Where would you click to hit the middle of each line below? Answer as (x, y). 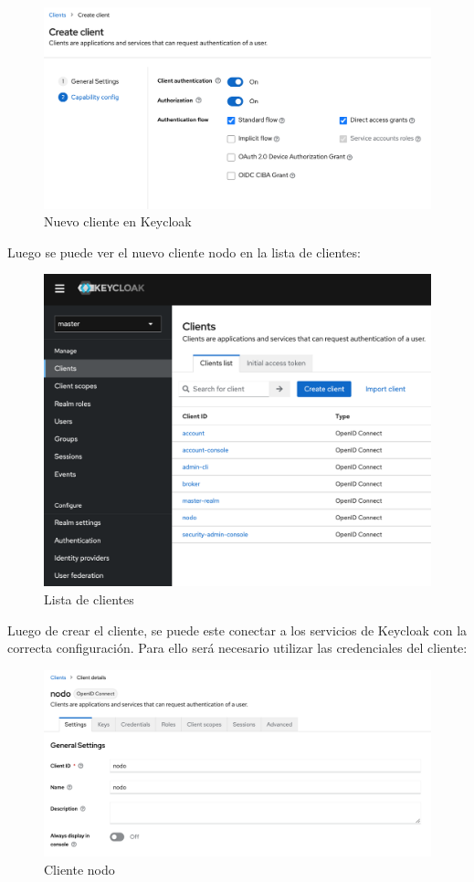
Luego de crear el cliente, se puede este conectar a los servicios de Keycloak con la (237, 630)
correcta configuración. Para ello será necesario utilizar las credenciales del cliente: (237, 648)
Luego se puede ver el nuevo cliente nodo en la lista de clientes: (184, 252)
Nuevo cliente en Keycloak (118, 221)
